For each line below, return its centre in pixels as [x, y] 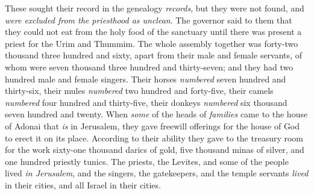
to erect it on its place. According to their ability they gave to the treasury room [154, 138]
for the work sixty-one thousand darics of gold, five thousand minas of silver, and [155, 150]
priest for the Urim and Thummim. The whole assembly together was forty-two [152, 43]
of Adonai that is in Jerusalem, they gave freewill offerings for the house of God [152, 125]
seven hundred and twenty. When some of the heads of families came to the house [156, 114]
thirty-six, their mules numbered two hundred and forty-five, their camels [139, 91]
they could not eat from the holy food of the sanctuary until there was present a [153, 32]
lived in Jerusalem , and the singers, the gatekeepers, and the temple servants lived [157, 173]
